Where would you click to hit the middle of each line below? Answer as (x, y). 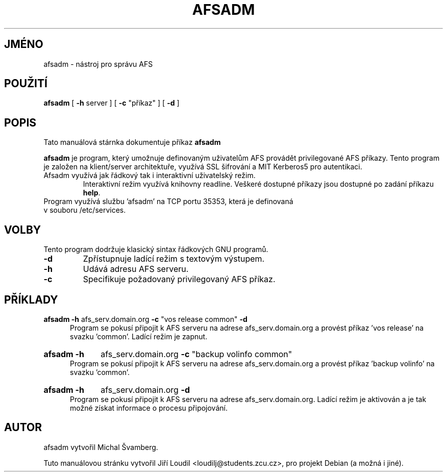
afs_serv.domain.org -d (145, 390)
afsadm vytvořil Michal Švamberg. (101, 447)
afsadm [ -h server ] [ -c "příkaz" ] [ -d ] (111, 103)
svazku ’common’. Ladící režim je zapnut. (139, 336)
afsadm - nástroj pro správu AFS (98, 64)
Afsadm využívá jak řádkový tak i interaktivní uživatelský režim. (150, 176)
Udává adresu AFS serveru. (136, 269)
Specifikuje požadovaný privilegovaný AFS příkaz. (179, 279)
